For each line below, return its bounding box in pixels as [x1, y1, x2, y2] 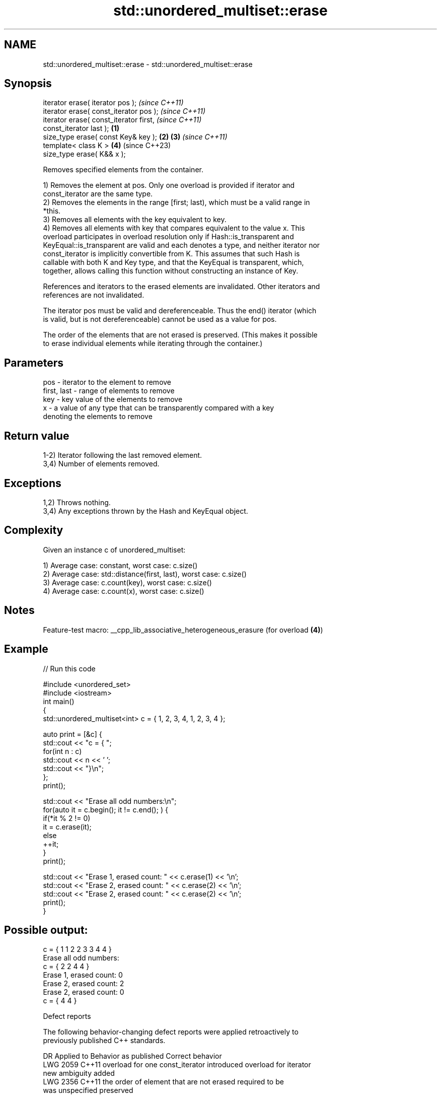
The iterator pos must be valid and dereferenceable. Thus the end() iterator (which [43, 306, 317, 315]
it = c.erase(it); [43, 822, 92, 831]
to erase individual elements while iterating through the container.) [43, 339, 263, 348]
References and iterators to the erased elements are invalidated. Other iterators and [43, 282, 320, 291]
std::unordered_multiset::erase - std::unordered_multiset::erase [43, 59, 253, 68]
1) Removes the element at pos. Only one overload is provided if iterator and [43, 181, 295, 190]
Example [4, 643, 48, 656]
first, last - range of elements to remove [43, 386, 175, 395]
